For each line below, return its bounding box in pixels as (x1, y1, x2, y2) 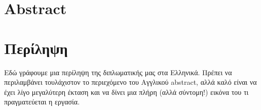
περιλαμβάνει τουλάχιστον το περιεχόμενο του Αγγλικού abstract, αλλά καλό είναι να (4, 77, 257, 87)
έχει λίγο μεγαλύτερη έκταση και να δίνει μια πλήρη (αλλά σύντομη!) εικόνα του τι (4, 86, 249, 97)
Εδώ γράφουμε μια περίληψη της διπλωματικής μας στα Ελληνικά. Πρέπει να (4, 67, 232, 77)
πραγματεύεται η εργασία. (4, 96, 80, 107)
